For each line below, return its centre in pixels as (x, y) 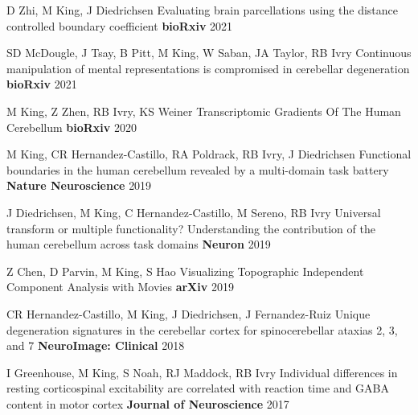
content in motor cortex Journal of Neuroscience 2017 (148, 403)
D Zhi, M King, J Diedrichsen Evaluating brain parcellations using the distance (202, 10)
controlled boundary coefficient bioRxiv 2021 (120, 25)
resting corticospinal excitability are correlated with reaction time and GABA (198, 388)
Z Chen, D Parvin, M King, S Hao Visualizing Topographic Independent (185, 271)
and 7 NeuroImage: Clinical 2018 (96, 345)
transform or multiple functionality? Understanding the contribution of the (191, 228)
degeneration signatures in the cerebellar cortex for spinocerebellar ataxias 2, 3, (202, 329)
